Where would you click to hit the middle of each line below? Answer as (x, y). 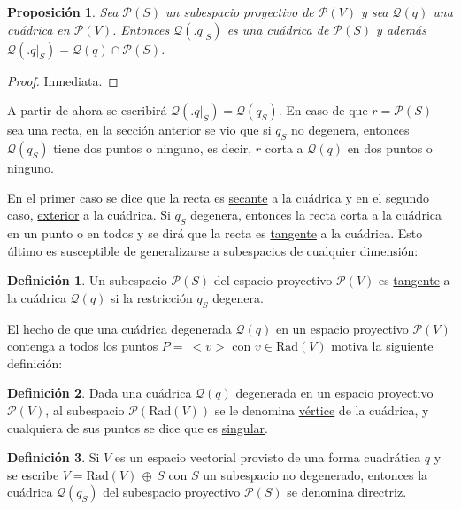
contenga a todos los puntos (83, 346)
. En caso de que (323, 110)
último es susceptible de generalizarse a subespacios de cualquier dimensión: (213, 250)
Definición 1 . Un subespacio (87, 280)
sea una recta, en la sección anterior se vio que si (139, 130)
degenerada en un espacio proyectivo (334, 393)
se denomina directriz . (347, 492)
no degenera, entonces (350, 130)
